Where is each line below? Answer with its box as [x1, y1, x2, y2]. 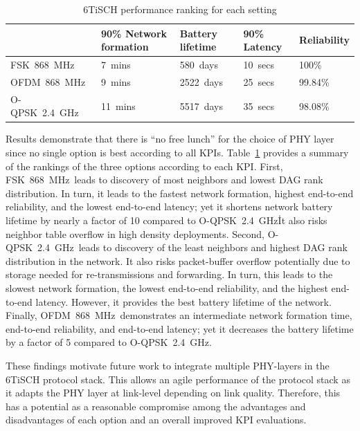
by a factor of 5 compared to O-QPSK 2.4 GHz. [6, 335, 212, 349]
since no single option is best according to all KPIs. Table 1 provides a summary [6, 145, 349, 159]
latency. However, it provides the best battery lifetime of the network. [35, 294, 332, 309]
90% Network [101, 26, 168, 40]
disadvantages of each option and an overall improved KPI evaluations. [6, 412, 307, 427]
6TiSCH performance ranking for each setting [83, 2, 277, 16]
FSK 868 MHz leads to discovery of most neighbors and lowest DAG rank [6, 172, 323, 187]
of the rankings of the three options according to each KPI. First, [6, 158, 283, 173]
